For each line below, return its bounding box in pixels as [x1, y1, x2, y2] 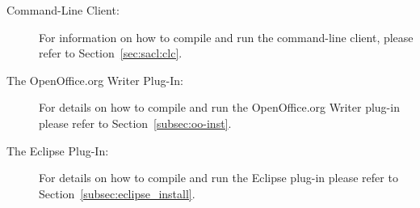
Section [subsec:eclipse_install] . [39, 185, 195, 202]
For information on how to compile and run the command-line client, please [39, 28, 414, 45]
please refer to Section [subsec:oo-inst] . [39, 114, 232, 131]
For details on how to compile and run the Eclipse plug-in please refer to [39, 169, 398, 186]
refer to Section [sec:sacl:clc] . [39, 45, 183, 62]
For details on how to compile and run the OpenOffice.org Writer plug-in [39, 99, 400, 116]
